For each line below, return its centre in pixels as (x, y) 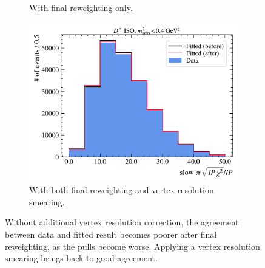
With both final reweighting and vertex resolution (122, 190)
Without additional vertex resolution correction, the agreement (122, 222)
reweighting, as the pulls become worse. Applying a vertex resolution (132, 246)
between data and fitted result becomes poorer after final (111, 234)
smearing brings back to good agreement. (81, 258)
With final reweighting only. (81, 7)
